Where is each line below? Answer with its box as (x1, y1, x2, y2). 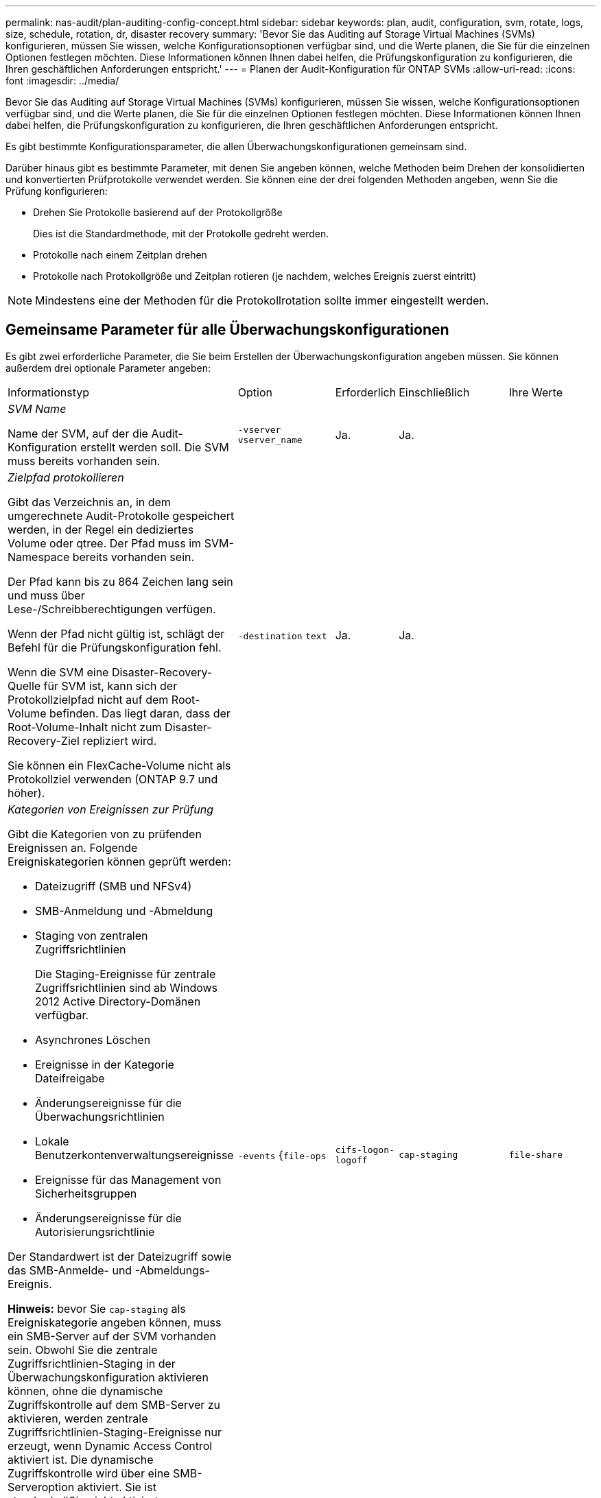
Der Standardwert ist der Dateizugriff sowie (8, 1249, 232, 1263)
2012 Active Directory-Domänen (35, 994, 201, 1008)
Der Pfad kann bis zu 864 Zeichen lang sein (8, 574, 233, 588)
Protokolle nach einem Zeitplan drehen (33, 249, 207, 261)
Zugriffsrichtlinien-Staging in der (8, 1356, 176, 1370)
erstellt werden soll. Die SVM (80, 440, 229, 454)
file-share (508, 1150, 563, 1161)
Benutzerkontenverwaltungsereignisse (35, 1148, 234, 1162)
